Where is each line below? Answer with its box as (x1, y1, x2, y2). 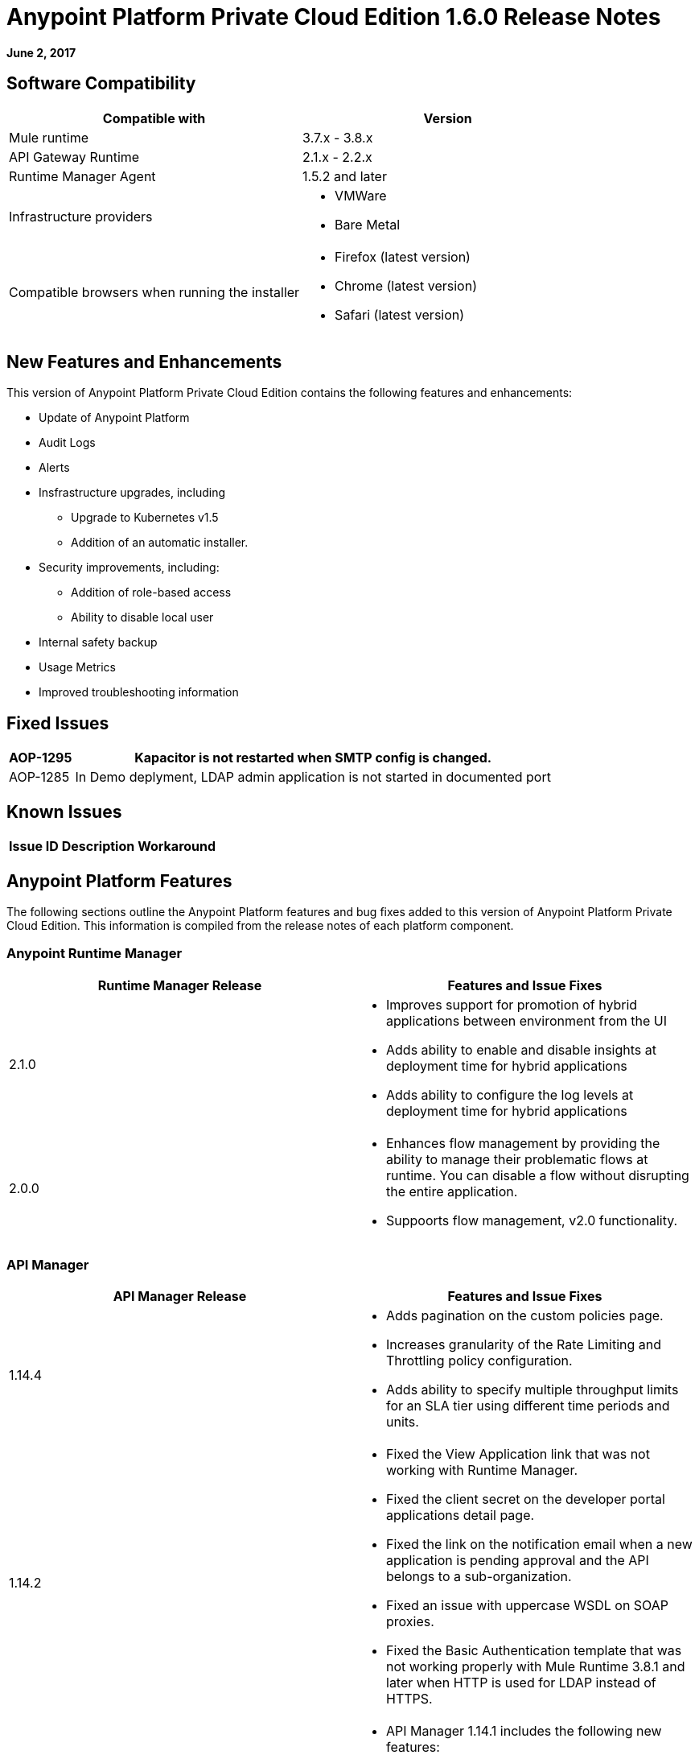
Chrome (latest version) (335, 277, 477, 294)
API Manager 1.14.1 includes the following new (386, 1723, 662, 1740)
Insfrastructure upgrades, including (39, 485, 226, 500)
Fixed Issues (6, 712, 109, 733)
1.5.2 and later (302, 167, 387, 184)
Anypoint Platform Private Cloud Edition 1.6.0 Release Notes (6, 3, 661, 31)
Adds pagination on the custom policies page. (386, 1307, 664, 1324)
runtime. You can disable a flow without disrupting (386, 1167, 689, 1183)
